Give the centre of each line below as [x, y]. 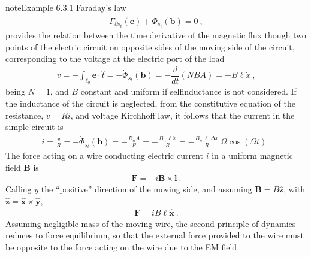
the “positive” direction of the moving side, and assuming [147, 189]
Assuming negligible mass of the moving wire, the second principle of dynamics [151, 223]
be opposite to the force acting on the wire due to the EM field [121, 247]
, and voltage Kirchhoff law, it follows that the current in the [182, 115]
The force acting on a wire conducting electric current [104, 155]
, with [295, 189]
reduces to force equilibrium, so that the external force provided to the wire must [155, 235]
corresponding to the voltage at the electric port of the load [115, 58]
